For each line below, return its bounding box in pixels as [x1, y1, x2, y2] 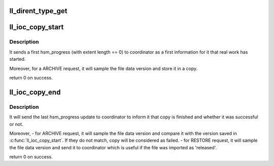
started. [9, 56, 26, 62]
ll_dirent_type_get [9, 7, 68, 15]
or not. [9, 121, 23, 127]
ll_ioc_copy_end [9, 88, 61, 96]
